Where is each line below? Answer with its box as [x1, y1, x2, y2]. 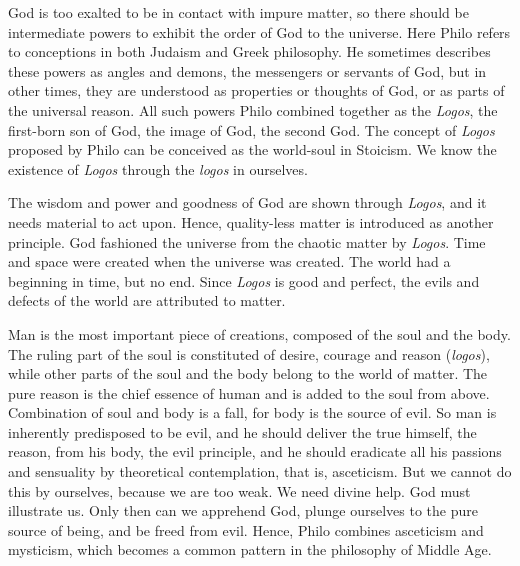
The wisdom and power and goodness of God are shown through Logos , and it [8, 192, 487, 213]
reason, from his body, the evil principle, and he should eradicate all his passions [8, 441, 502, 462]
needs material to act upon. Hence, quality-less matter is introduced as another [8, 211, 494, 232]
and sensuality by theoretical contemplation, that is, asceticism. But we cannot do [8, 461, 512, 482]
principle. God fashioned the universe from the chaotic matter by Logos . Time [8, 231, 486, 252]
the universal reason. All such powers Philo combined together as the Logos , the [8, 99, 498, 120]
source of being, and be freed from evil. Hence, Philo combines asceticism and [8, 519, 484, 540]
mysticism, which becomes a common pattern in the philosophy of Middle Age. [8, 539, 492, 560]
